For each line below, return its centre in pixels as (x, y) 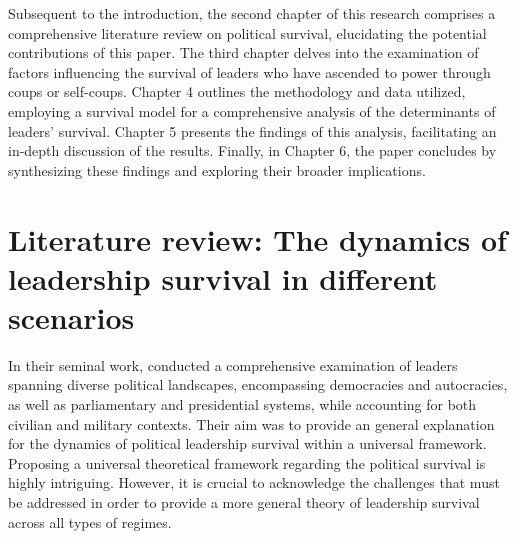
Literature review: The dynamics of (257, 238)
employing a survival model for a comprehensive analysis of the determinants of (252, 110)
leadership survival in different (223, 277)
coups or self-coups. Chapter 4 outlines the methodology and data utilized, (237, 91)
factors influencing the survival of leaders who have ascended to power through (249, 71)
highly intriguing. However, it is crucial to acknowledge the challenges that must (254, 482)
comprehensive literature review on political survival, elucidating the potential (247, 32)
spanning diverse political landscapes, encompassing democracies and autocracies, (258, 384)
